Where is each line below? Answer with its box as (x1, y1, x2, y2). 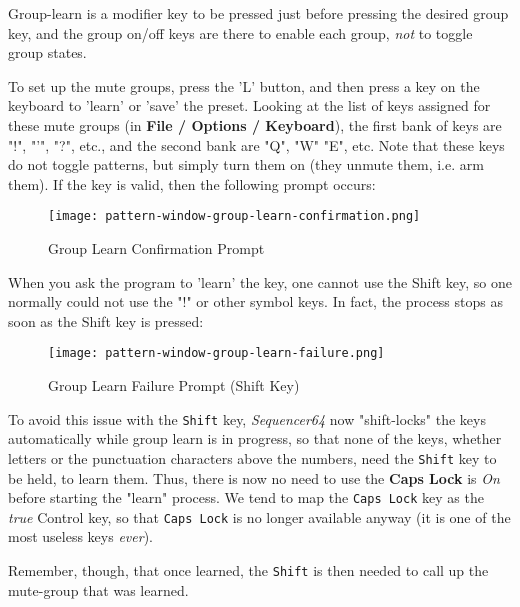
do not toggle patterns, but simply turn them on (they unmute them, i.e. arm (8, 154, 484, 175)
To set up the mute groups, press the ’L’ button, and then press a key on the (8, 75, 480, 96)
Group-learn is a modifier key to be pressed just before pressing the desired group (8, 3, 509, 23)
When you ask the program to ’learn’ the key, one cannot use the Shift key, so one (8, 271, 512, 292)
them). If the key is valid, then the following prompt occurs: (8, 173, 376, 194)
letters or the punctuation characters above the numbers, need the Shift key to (8, 447, 497, 468)
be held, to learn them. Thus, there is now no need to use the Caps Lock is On (8, 467, 500, 488)
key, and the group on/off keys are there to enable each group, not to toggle (8, 22, 473, 43)
